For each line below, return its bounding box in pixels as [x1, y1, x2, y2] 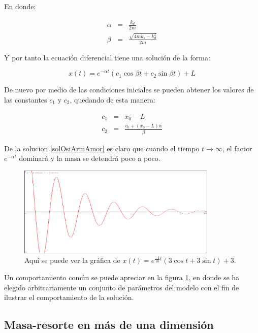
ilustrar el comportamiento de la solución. [4, 292, 134, 303]
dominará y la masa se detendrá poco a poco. [19, 153, 160, 163]
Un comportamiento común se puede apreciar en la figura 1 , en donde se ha [4, 272, 240, 283]
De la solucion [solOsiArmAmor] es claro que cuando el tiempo [4, 143, 200, 153]
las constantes [4, 94, 47, 105]
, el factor [222, 143, 252, 153]
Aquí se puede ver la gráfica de [24, 255, 120, 265]
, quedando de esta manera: [70, 94, 155, 105]
